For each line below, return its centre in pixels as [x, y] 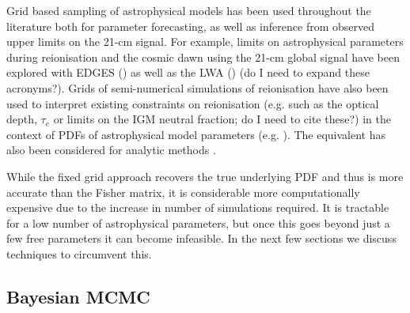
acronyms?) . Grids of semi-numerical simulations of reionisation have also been [197, 87]
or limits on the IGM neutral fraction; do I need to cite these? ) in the [222, 119]
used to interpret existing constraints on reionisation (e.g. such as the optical [193, 103]
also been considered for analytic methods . [111, 150]
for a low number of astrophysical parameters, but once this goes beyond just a [198, 222]
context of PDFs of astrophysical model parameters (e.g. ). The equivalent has [196, 134]
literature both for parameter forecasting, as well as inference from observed [190, 26]
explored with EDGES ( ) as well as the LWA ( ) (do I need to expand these [188, 72]
